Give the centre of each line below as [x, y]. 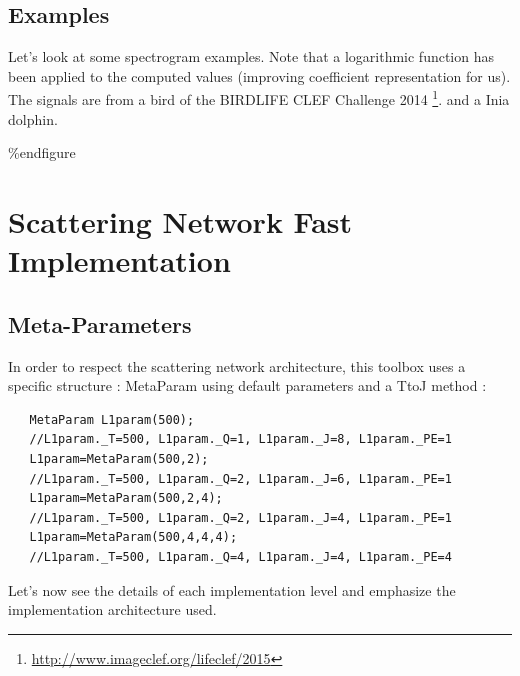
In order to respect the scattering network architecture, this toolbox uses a [237, 365]
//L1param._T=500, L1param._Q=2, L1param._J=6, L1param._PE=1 [240, 478]
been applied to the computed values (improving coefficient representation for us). [259, 75]
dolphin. [33, 118]
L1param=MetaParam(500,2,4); [126, 498]
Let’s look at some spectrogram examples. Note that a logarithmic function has [251, 56]
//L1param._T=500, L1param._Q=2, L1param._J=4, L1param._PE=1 [240, 517]
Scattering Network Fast [180, 221]
